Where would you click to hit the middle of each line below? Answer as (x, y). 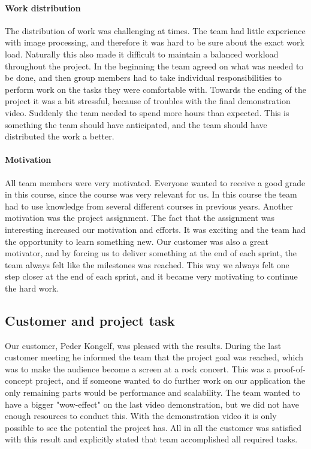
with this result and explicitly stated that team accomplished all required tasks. (151, 439)
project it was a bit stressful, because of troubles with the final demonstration (148, 101)
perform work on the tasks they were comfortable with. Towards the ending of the (155, 89)
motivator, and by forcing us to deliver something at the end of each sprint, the (151, 253)
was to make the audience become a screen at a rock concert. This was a (138, 368)
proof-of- (290, 368)
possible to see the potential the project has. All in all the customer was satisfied (153, 427)
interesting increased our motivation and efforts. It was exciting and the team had (155, 229)
